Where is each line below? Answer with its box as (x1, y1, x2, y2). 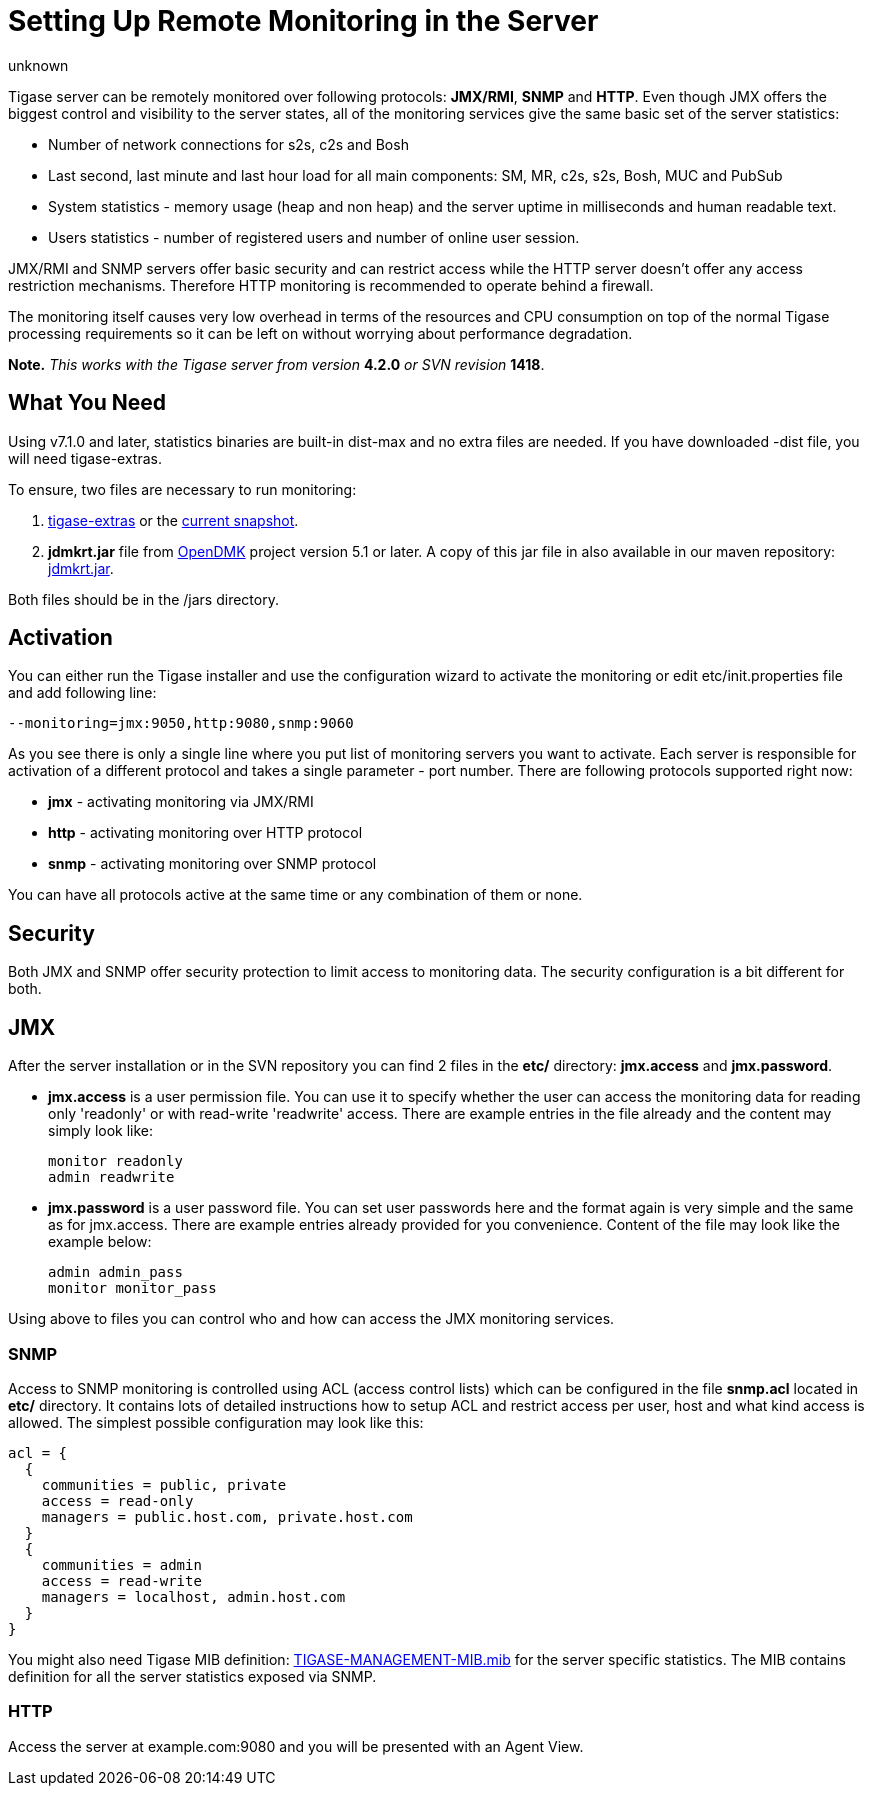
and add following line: (8, 684, 157, 702)
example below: (48, 1233, 152, 1251)
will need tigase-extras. (8, 449, 162, 467)
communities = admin (41, 1556, 202, 1573)
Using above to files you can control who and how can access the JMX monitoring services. (8, 1310, 615, 1328)
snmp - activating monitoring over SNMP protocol (48, 855, 377, 873)
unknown (8, 56, 69, 74)
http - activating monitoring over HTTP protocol (48, 824, 363, 842)
